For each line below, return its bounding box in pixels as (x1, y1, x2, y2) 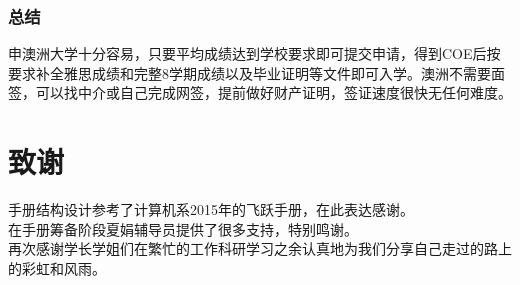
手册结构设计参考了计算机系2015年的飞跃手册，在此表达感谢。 (8, 199, 414, 220)
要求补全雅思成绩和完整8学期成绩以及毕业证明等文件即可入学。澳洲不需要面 (8, 62, 505, 83)
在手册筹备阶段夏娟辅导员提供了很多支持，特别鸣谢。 (8, 218, 358, 239)
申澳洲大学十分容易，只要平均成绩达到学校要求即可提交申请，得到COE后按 (8, 43, 501, 64)
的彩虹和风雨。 (8, 257, 106, 278)
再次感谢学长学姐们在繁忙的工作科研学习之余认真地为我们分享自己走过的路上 (8, 238, 512, 259)
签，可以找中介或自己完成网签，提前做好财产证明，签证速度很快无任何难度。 (8, 82, 512, 103)
